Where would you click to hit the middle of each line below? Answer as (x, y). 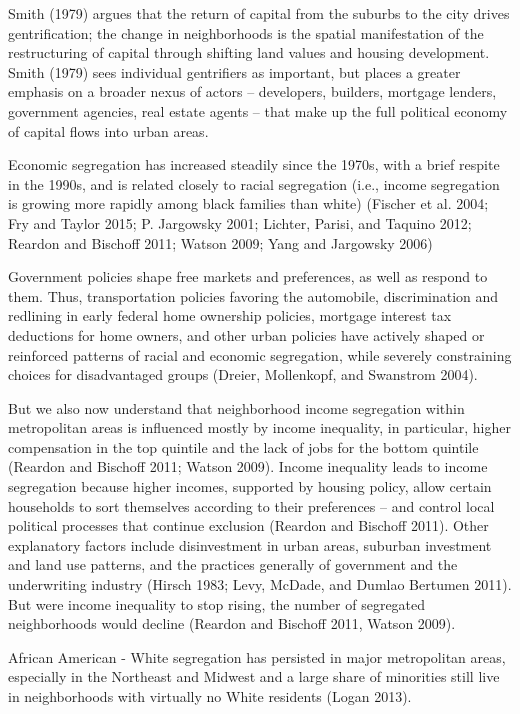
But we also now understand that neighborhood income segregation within (236, 407)
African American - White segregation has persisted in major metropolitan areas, (257, 656)
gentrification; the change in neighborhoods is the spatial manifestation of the (246, 32)
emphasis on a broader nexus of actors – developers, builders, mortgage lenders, (252, 91)
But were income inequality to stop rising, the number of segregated (217, 603)
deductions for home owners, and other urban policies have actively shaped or (246, 334)
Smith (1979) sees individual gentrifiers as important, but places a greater (234, 71)
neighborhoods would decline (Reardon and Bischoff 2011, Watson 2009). (232, 623)
